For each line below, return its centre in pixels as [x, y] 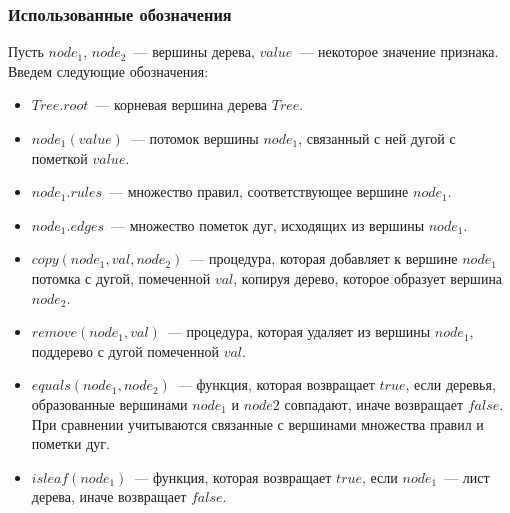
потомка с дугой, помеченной [121, 277]
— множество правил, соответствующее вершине [259, 191]
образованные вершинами [109, 403]
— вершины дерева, [194, 51]
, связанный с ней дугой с [377, 138]
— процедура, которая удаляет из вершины [299, 331]
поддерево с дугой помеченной [125, 350]
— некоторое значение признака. [399, 51]
